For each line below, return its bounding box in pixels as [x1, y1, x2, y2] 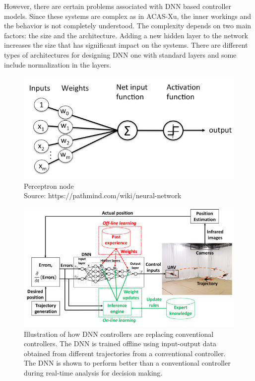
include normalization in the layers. [4, 59, 112, 70]
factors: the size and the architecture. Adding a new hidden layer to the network [4, 30, 248, 40]
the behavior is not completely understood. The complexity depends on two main [4, 20, 252, 31]
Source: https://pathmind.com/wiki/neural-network [24, 190, 182, 201]
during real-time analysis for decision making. [24, 367, 163, 378]
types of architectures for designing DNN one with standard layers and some [4, 49, 237, 60]
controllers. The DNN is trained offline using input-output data [24, 338, 216, 349]
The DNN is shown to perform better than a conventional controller [24, 358, 231, 368]
